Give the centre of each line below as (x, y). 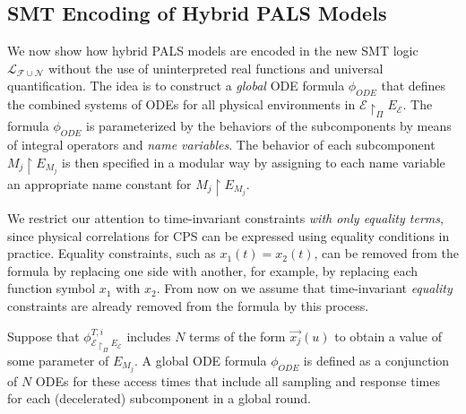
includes (149, 336)
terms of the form (237, 336)
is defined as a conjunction (376, 360)
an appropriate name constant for (99, 183)
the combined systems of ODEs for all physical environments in (181, 104)
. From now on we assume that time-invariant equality (304, 288)
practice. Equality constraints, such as (112, 253)
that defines (414, 86)
